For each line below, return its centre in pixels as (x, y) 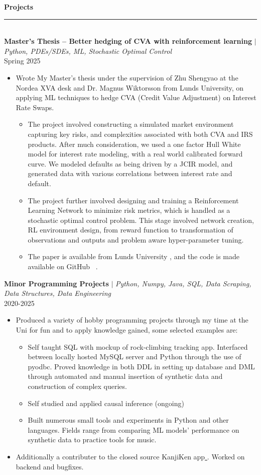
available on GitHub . (63, 266)
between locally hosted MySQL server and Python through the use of (135, 357)
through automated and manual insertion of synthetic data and (125, 376)
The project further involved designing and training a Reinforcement (133, 200)
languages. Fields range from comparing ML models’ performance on (134, 429)
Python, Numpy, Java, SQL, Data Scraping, (183, 283)
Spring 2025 (22, 61)
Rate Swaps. (35, 107)
